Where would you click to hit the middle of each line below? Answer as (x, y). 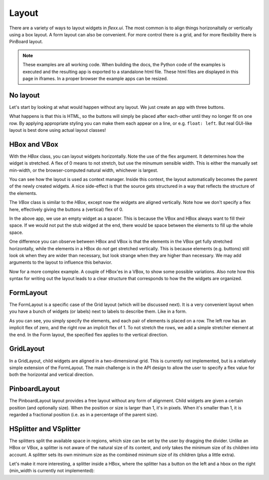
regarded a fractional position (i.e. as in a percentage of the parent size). (84, 414)
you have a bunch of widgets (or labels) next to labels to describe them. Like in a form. (98, 311)
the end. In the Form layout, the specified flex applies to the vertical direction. (89, 335)
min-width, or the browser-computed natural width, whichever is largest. (84, 170)
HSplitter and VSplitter (45, 429)
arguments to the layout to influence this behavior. (61, 262)
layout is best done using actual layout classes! (58, 130)
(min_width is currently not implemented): (52, 471)
